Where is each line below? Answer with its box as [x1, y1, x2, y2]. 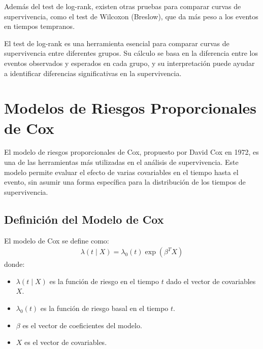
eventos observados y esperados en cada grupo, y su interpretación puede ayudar [4, 57, 255, 68]
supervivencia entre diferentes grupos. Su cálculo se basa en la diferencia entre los [4, 48, 258, 58]
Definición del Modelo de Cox [4, 211, 164, 227]
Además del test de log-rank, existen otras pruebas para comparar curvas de [4, 1, 241, 11]
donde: [4, 259, 25, 269]
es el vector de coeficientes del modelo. [22, 320, 142, 330]
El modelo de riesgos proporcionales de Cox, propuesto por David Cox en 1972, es [4, 147, 259, 157]
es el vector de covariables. [24, 337, 107, 347]
